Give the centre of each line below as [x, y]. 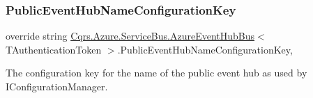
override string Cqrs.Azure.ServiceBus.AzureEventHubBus [130, 36]
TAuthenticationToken [54, 49]
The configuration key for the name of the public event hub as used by [156, 73]
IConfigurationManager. [57, 86]
